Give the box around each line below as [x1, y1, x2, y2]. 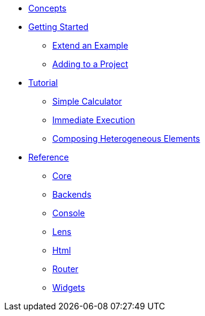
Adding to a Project [52, 59, 129, 69]
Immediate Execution [52, 115, 135, 125]
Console [52, 208, 85, 218]
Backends [52, 189, 91, 199]
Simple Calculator [52, 96, 122, 106]
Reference [28, 152, 69, 162]
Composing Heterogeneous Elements [52, 133, 200, 144]
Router [52, 264, 79, 274]
